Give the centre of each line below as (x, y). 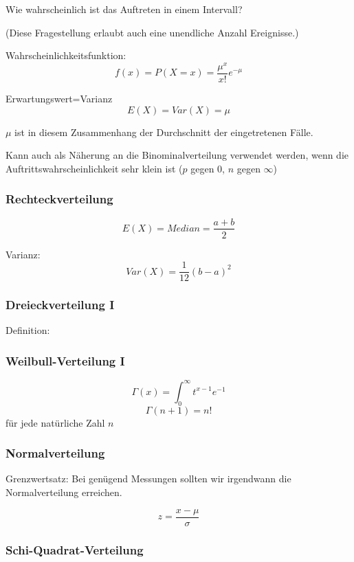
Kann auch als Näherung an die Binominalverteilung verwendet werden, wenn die (177, 155)
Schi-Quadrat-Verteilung (75, 549)
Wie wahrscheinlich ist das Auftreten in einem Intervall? (124, 9)
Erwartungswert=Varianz (59, 98)
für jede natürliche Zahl (55, 422)
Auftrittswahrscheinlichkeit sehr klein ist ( (94, 168)
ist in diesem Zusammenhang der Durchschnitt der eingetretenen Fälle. (164, 132)
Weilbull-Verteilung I (65, 360)
